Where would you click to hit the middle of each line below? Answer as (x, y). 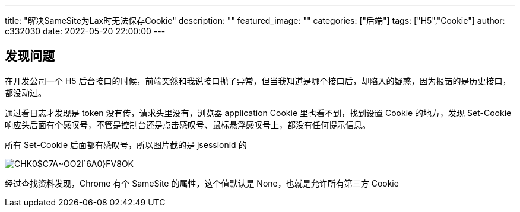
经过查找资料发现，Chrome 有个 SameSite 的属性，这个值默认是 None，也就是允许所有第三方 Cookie (202, 183)
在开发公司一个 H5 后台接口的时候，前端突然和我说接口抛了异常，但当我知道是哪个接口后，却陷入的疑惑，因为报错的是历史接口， (258, 81)
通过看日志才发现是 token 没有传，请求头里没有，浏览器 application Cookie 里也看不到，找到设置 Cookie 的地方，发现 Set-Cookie (258, 113)
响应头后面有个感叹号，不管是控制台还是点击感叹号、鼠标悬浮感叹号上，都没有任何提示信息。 (188, 124)
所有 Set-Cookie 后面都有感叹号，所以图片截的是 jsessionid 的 (126, 144)
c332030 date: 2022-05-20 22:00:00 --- (85, 31)
